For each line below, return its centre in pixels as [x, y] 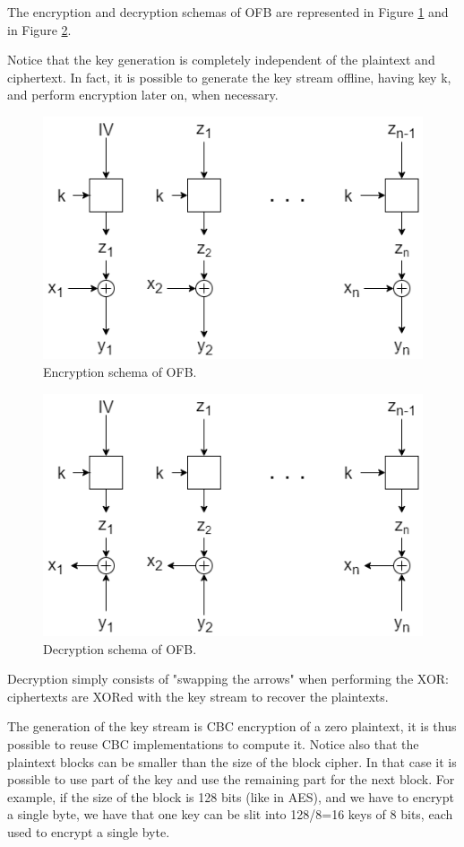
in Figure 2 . [39, 29]
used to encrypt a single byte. [89, 831]
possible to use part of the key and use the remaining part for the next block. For [231, 779]
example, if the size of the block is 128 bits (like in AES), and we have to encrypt [231, 796]
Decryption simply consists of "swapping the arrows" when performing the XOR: [228, 679]
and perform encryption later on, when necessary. [143, 95]
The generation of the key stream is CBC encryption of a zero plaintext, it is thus [232, 726]
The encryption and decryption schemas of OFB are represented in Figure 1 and [228, 12]
